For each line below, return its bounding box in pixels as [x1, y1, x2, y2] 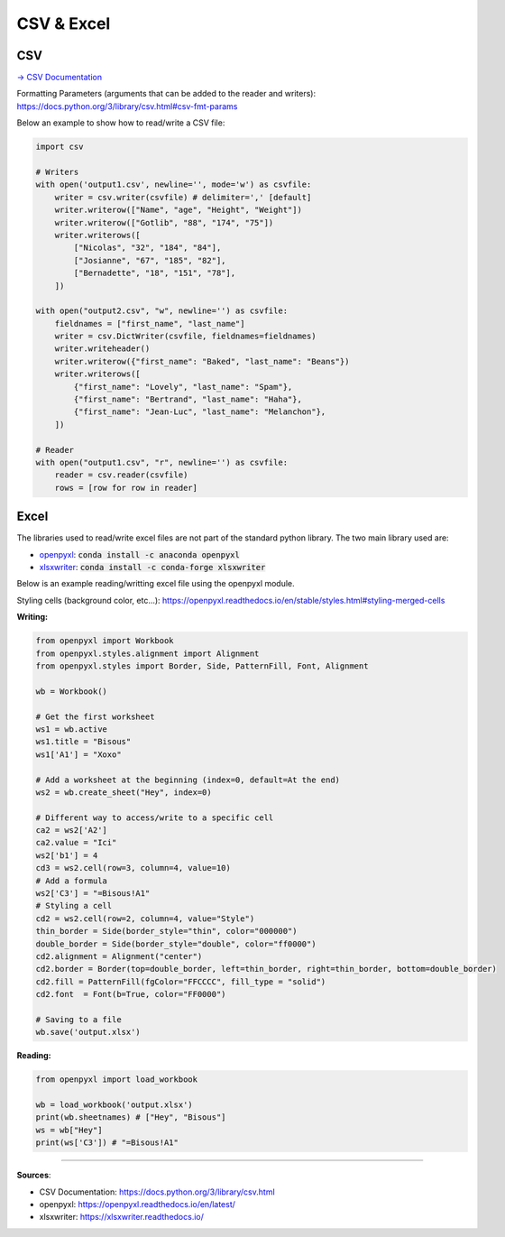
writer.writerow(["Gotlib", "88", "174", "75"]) [54, 217, 274, 227]
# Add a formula [35, 875, 108, 886]
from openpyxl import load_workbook [35, 1075, 198, 1085]
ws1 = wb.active [35, 724, 108, 734]
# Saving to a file [35, 1014, 122, 1024]
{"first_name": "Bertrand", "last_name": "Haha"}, [73, 394, 302, 405]
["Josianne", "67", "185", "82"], [73, 255, 226, 265]
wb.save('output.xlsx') [35, 1027, 142, 1038]
